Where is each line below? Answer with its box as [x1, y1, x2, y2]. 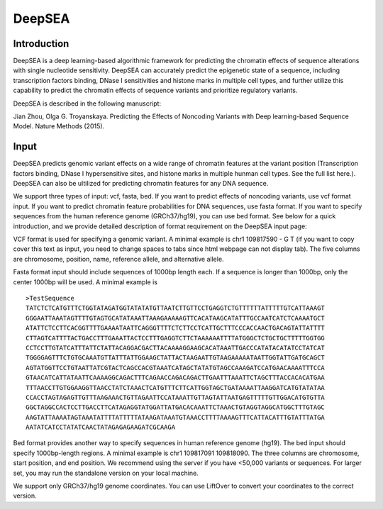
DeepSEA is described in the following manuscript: [13, 99, 162, 108]
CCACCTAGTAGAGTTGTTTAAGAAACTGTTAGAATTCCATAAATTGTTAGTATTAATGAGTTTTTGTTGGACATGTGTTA [26, 393, 326, 401]
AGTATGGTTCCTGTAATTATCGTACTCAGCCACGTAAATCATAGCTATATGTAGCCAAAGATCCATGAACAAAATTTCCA [26, 364, 326, 371]
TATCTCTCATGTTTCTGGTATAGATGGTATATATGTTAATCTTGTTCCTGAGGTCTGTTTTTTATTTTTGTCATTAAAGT [26, 304, 326, 312]
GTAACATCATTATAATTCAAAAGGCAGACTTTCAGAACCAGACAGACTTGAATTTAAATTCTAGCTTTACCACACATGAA [26, 374, 326, 382]
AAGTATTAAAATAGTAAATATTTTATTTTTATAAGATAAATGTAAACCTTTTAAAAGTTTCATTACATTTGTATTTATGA [26, 413, 326, 421]
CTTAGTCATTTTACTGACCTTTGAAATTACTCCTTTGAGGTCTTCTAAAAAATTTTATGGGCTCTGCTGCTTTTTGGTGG [26, 334, 326, 342]
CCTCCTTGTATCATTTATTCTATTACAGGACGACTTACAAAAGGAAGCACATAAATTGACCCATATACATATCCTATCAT [26, 344, 326, 352]
